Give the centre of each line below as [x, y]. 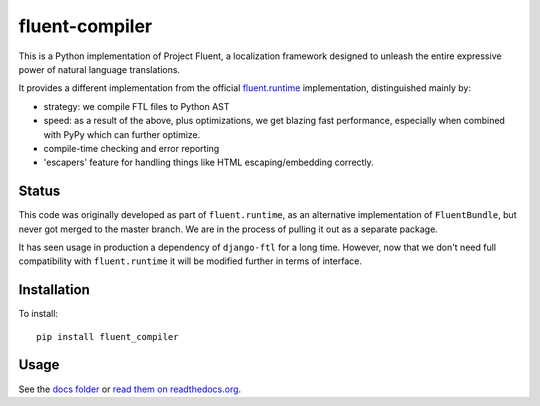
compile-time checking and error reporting [131, 148]
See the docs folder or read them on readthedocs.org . [130, 389]
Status [39, 191]
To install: [38, 314]
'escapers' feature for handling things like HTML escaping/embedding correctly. [208, 162]
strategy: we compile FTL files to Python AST [136, 106]
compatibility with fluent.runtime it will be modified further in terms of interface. [190, 261]
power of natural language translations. [99, 69]
